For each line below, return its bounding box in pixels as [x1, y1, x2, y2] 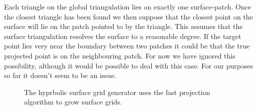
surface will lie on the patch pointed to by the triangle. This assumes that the [4, 21, 243, 31]
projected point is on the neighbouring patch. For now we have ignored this [4, 50, 235, 60]
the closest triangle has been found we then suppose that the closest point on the [4, 11, 253, 21]
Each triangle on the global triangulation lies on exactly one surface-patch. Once [4, 1, 251, 11]
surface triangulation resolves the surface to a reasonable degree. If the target [4, 30, 241, 41]
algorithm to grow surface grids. [24, 96, 122, 107]
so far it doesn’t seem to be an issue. [4, 70, 116, 80]
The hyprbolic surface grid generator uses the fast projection [24, 86, 210, 97]
